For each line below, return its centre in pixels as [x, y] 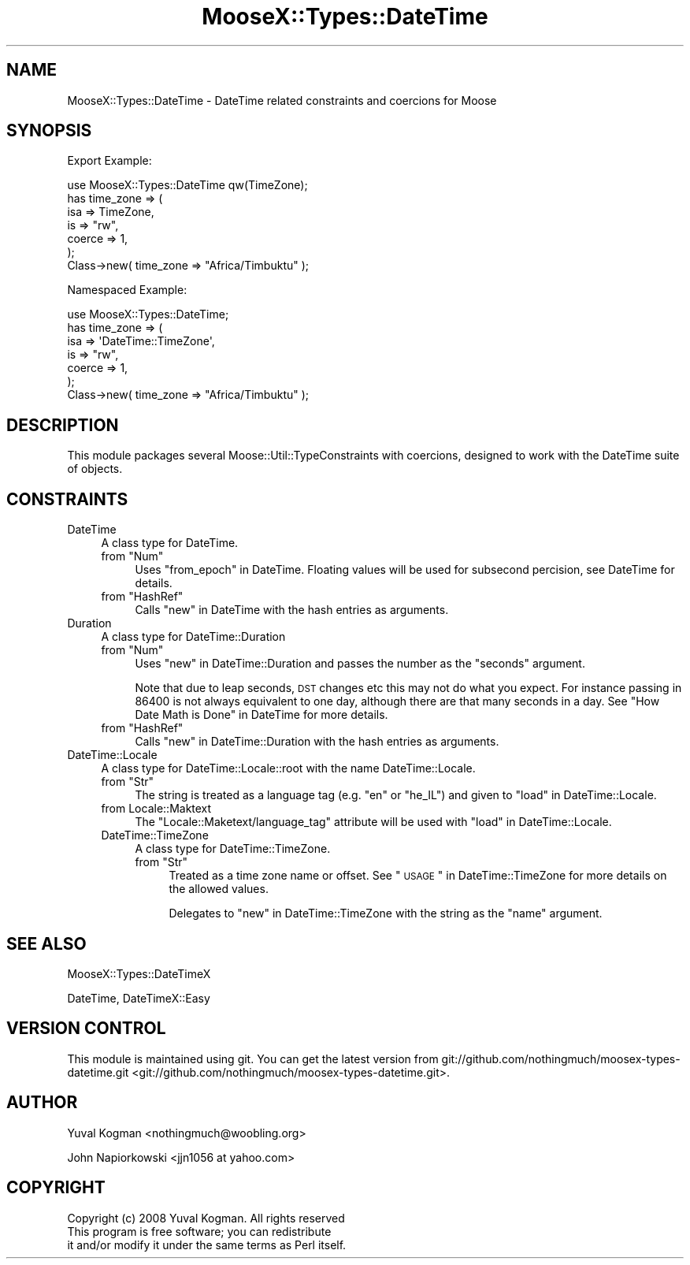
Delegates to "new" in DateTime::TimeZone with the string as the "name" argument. [386, 913]
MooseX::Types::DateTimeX [139, 973]
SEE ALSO [46, 943]
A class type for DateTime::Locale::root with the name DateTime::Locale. [288, 768]
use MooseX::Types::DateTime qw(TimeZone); [187, 185]
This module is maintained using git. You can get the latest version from [253, 1059]
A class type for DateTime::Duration [193, 637]
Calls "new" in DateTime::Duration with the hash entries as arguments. [317, 742]
